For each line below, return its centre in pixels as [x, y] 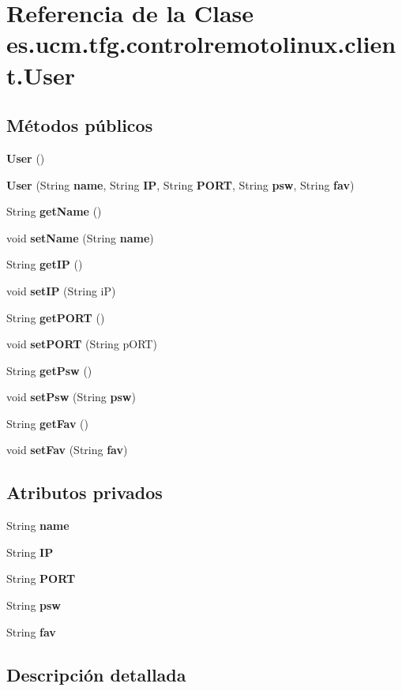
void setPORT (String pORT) [82, 344]
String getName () [54, 211]
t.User [41, 75]
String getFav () [47, 423]
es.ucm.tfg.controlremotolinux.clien [201, 44]
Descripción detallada [96, 674]
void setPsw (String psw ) [71, 397]
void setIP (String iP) [61, 290]
